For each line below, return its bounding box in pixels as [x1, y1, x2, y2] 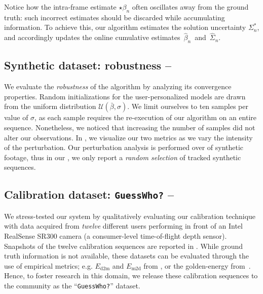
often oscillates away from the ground [132, 2, 249, 12]
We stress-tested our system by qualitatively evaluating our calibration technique [4, 210, 256, 221]
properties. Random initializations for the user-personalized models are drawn [4, 91, 246, 101]
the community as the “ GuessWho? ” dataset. [4, 280, 140, 290]
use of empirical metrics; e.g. [4, 260, 93, 271]
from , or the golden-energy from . [143, 260, 251, 271]
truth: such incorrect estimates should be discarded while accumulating [4, 12, 225, 22]
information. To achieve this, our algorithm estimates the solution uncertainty [4, 22, 246, 32]
